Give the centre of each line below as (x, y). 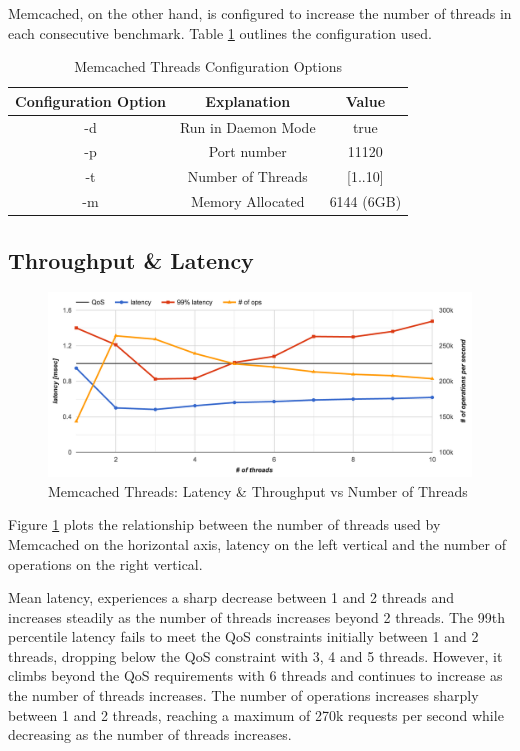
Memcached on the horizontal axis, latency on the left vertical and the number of (257, 543)
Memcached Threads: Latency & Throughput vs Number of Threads (258, 490)
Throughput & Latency (131, 259)
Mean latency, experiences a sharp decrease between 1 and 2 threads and (231, 597)
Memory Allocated (247, 201)
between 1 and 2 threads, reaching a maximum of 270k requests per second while (256, 714)
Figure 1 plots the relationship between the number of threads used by (224, 524)
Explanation (248, 100)
